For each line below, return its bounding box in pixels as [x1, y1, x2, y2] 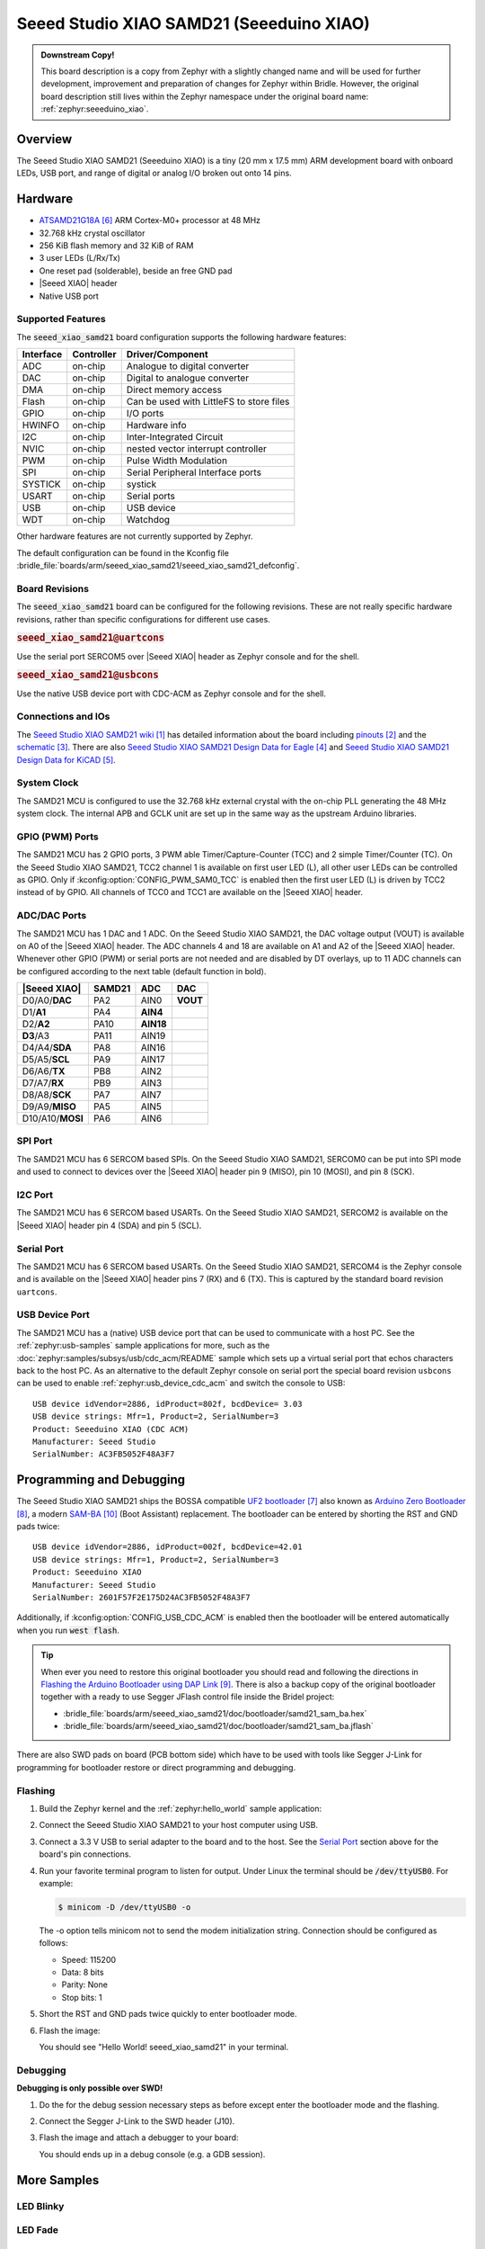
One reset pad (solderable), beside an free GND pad [39, 265, 233, 276]
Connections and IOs [16, 711, 110, 723]
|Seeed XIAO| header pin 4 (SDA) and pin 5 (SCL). [16, 1220, 202, 1231]
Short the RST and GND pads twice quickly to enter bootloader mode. [39, 2009, 297, 2020]
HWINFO [22, 419, 60, 432]
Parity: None [61, 1979, 108, 1990]
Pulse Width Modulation [126, 454, 228, 467]
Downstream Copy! [40, 49, 115, 60]
